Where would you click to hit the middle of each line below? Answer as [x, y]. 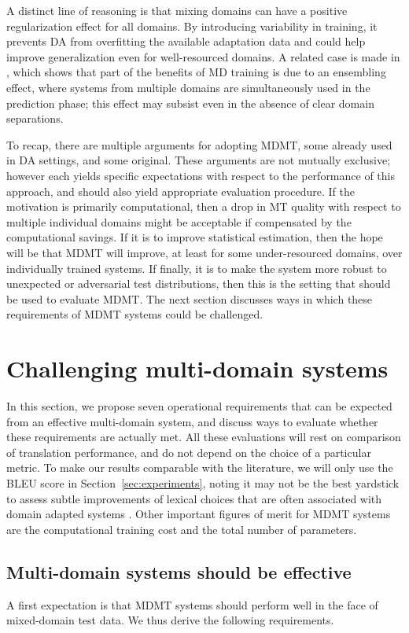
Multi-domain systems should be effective [179, 571]
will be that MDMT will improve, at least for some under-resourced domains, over [204, 252]
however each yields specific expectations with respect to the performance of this [201, 175]
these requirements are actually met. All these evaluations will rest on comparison [204, 437]
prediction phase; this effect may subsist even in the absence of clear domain [190, 103]
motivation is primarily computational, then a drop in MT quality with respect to [204, 206]
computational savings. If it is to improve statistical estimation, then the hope [195, 237]
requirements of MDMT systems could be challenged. [135, 314]
